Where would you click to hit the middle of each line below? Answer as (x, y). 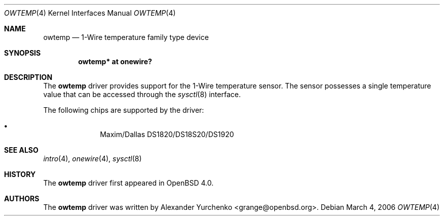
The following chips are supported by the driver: (124, 110)
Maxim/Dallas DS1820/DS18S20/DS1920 (167, 134)
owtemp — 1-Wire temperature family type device (126, 37)
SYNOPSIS (23, 53)
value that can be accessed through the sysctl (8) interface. (142, 94)
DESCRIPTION (28, 77)
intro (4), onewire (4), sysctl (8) (92, 159)
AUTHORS (22, 199)
